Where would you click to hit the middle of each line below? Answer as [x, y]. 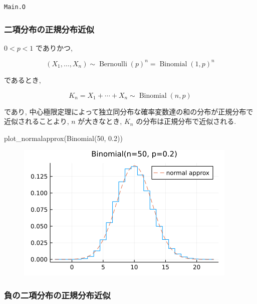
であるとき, [23, 80]
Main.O [15, 7]
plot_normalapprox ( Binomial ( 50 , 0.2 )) [63, 138]
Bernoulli [113, 64]
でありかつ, [54, 47]
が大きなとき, [100, 121]
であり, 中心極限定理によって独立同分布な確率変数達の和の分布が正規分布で [129, 111]
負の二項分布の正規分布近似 [57, 295]
